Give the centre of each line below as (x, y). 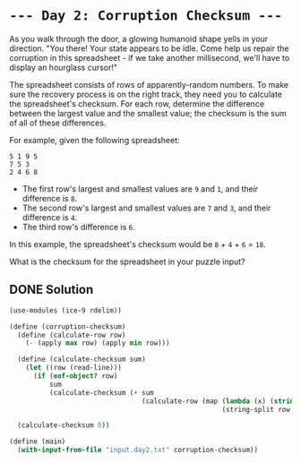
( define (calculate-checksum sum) (82, 360)
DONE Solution (52, 290)
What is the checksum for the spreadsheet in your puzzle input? (127, 262)
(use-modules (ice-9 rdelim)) (66, 310)
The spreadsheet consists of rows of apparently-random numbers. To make (149, 84)
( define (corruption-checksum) (68, 326)
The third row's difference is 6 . (79, 227)
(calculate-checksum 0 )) (64, 425)
